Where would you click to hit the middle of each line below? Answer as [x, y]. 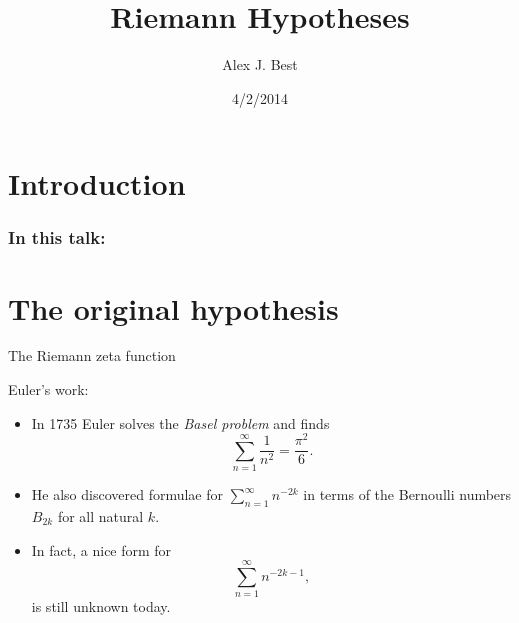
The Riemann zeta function [92, 355]
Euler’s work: [48, 389]
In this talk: [57, 237]
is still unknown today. [101, 606]
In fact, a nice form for [101, 549]
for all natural [100, 515]
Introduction [97, 183]
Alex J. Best [260, 64]
